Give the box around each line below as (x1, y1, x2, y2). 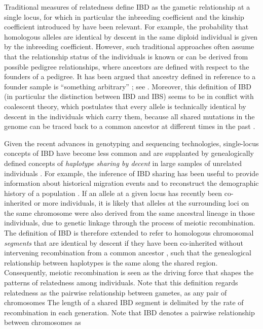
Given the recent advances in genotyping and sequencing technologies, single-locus (4, 138, 259, 148)
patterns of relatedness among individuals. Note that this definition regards (4, 277, 238, 288)
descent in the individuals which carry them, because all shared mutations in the (4, 111, 255, 121)
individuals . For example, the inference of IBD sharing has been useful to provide (4, 168, 259, 178)
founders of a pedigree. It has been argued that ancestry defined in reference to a (4, 71, 256, 82)
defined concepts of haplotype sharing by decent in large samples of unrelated (4, 157, 242, 168)
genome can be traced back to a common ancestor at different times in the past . (4, 121, 255, 131)
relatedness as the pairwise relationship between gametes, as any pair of (4, 287, 227, 298)
